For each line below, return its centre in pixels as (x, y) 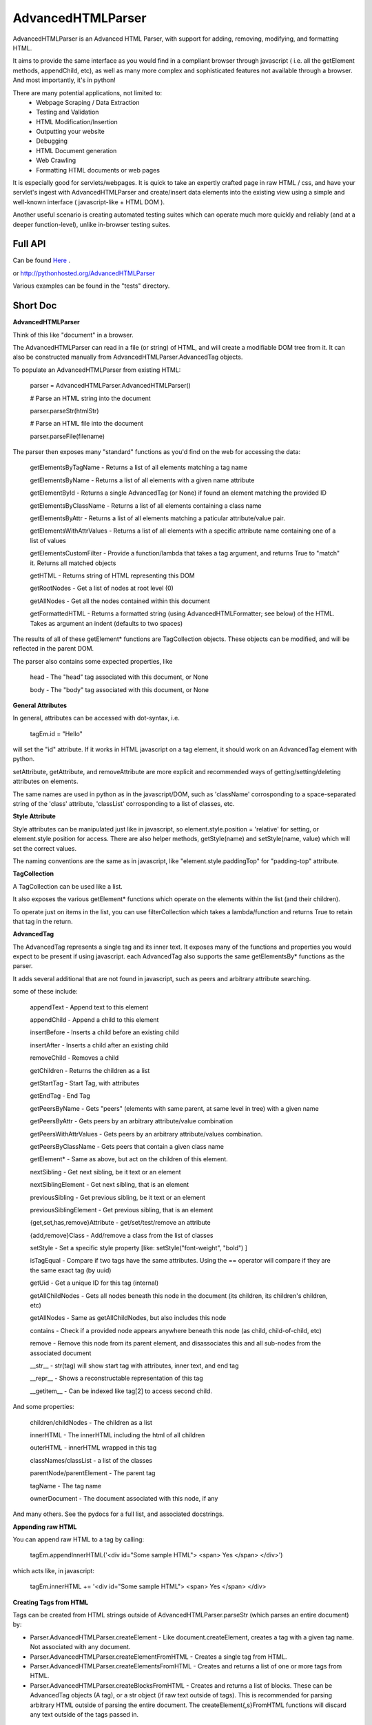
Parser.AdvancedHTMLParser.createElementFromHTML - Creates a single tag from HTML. (158, 1657)
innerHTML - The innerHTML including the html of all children (117, 1435)
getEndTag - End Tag (60, 1096)
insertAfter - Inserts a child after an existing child (99, 1045)
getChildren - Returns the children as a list (90, 1070)
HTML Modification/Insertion (77, 121)
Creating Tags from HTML (51, 1602)
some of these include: (45, 992)
